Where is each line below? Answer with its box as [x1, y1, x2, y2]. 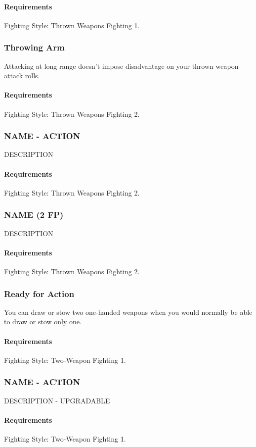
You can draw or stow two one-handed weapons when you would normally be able [4, 306, 253, 317]
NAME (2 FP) [4, 208, 64, 221]
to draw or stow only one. [4, 316, 82, 327]
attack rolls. [4, 70, 40, 81]
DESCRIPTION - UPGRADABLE [4, 395, 110, 405]
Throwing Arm [4, 41, 65, 53]
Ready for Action [4, 287, 75, 299]
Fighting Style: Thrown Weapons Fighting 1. [4, 20, 140, 30]
